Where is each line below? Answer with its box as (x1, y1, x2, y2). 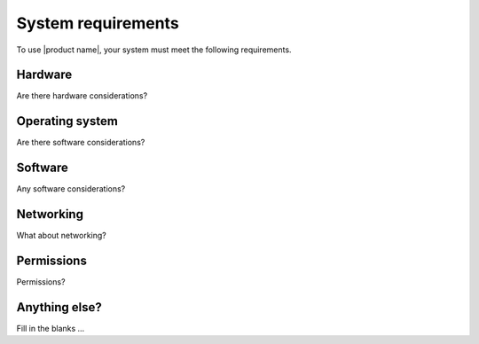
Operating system (16, 113, 119, 129)
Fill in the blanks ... (16, 323, 85, 333)
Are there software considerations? (16, 137, 145, 148)
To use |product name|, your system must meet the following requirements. (16, 44, 292, 55)
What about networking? (16, 231, 106, 241)
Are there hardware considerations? (16, 90, 148, 101)
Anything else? (16, 300, 102, 315)
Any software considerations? (16, 184, 126, 194)
